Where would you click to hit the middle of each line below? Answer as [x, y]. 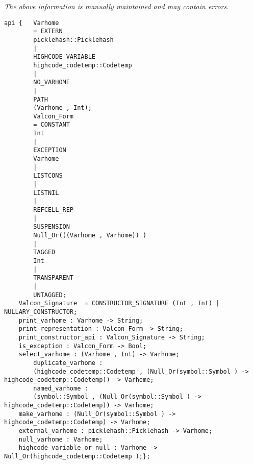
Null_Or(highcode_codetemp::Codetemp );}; [77, 457]
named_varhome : [61, 388]
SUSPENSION [52, 227]
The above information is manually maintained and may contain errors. [117, 6]
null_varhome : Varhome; [61, 439]
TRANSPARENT [54, 278]
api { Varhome [32, 23]
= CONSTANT [52, 125]
